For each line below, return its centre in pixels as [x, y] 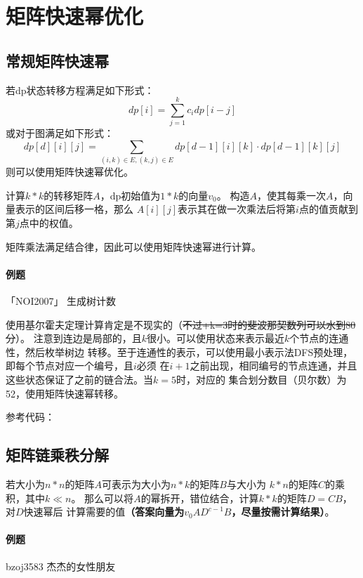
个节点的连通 [319, 338]
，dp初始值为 [130, 195]
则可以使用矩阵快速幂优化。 [70, 172]
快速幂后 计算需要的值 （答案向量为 [104, 512]
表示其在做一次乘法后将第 [237, 209]
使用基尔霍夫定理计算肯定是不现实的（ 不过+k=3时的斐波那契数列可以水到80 [181, 324]
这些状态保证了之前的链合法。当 [79, 379]
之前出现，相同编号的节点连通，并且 [273, 366]
